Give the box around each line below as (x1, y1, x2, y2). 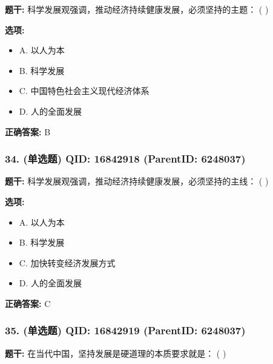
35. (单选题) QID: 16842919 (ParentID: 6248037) (5, 323, 246, 338)
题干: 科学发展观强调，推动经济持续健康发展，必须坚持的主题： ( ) (5, 3, 269, 15)
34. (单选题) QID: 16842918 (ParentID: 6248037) (5, 151, 246, 166)
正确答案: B (5, 125, 51, 138)
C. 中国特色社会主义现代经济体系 (19, 84, 150, 97)
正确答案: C (5, 297, 51, 309)
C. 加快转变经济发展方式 (19, 256, 116, 269)
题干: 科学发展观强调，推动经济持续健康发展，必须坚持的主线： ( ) (5, 175, 269, 187)
